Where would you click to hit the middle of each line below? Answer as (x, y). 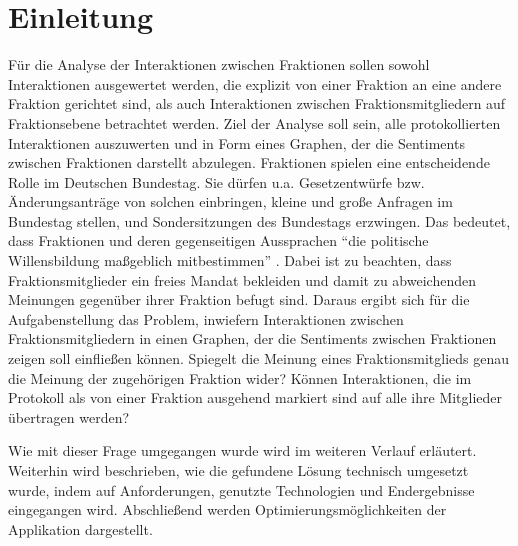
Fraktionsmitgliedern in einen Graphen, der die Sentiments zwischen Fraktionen (252, 338)
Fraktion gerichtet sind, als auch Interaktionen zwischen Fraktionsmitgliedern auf (257, 103)
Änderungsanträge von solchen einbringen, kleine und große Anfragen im (230, 201)
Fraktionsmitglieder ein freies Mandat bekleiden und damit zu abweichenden (242, 279)
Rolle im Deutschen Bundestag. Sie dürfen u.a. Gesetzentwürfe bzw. (216, 181)
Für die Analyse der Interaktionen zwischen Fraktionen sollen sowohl (219, 64)
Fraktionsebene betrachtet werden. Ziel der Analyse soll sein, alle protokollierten (254, 122)
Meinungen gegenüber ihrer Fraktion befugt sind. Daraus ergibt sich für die (239, 299)
